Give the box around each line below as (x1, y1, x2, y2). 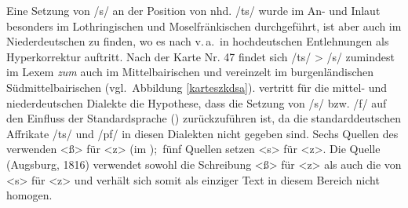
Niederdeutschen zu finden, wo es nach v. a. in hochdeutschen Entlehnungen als (6, 33, 389, 49)
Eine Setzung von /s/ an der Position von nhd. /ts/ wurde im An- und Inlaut (6, 2, 381, 18)
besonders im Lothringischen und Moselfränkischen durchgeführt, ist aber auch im (6, 17, 402, 34)
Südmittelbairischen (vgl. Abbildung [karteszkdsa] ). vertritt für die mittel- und (6, 78, 388, 95)
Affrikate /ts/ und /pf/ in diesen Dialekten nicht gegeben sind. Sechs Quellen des (6, 125, 399, 141)
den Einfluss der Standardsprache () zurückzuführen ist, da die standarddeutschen (6, 110, 402, 126)
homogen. (6, 187, 53, 203)
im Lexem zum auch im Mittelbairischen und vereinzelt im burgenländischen (6, 64, 374, 80)
